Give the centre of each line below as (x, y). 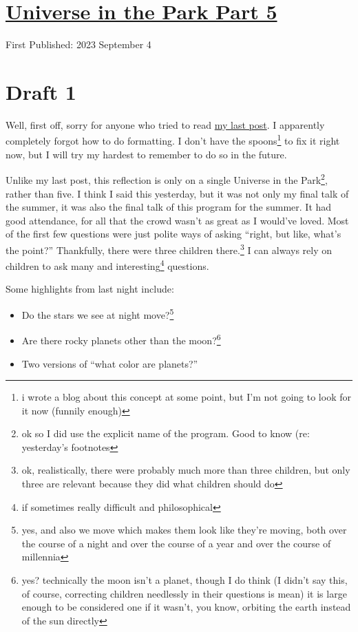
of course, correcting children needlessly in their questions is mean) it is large (184, 593)
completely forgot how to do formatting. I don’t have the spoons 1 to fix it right (173, 140)
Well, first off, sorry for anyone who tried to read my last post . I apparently (165, 124)
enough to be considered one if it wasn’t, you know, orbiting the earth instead (186, 607)
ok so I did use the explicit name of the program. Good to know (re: (166, 433)
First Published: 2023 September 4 (78, 44)
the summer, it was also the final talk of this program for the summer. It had (169, 207)
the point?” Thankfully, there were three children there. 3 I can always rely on (169, 249)
